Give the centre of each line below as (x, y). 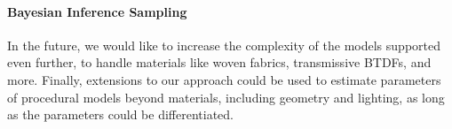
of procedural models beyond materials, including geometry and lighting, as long (226, 97)
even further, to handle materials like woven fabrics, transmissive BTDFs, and (219, 62)
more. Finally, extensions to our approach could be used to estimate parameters (224, 79)
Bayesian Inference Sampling (97, 11)
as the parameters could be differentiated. (120, 114)
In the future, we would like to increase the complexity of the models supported (224, 45)
